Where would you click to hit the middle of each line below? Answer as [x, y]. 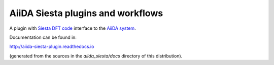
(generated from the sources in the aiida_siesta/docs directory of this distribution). [96, 56]
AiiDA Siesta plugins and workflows [86, 13]
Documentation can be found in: [43, 37]
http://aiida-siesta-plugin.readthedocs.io [52, 47]
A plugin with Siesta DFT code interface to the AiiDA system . [73, 28]
